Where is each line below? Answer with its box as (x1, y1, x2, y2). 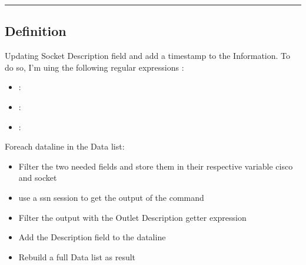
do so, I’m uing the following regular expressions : (5, 61, 184, 73)
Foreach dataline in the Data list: (5, 140, 125, 153)
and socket (18, 171, 57, 184)
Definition (5, 22, 66, 40)
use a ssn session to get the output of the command (18, 191, 204, 203)
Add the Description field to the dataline (18, 231, 166, 243)
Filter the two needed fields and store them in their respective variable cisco (18, 160, 293, 172)
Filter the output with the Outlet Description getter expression (18, 211, 247, 223)
